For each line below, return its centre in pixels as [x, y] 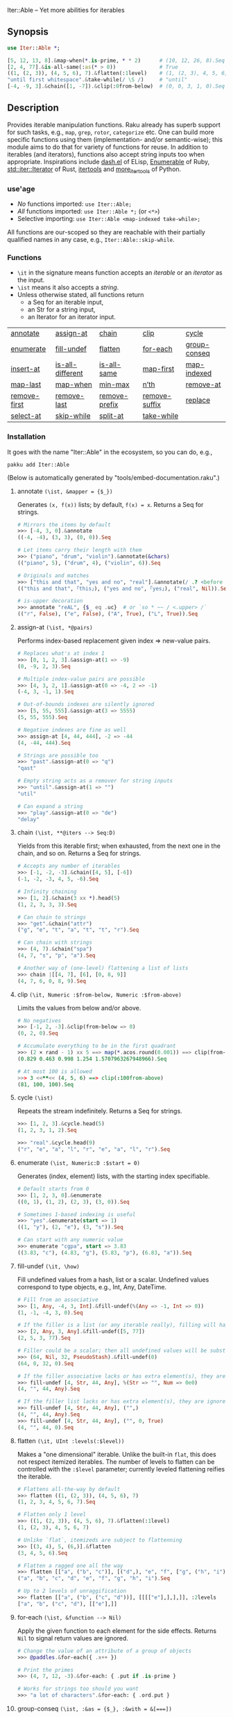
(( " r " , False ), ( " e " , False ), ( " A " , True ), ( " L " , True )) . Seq [107, 614]
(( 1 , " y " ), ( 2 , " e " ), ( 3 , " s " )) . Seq [70, 1227]
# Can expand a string [50, 806]
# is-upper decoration [50, 601]
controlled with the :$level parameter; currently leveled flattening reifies [121, 1469]
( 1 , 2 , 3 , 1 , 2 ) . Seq [47, 1130]
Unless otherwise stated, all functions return [80, 295]
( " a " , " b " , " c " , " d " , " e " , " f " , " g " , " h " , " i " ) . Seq [94, 1579]
